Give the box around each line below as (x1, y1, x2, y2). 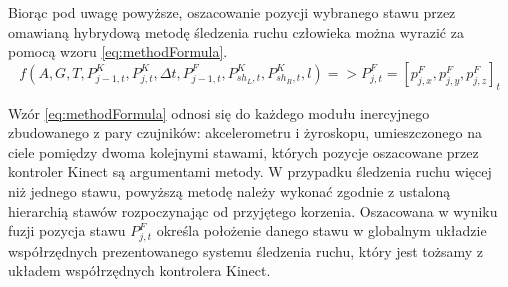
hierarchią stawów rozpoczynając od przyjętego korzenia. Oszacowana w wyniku (8, 200, 498, 221)
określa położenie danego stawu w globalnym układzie (156, 220, 487, 241)
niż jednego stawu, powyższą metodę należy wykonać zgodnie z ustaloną (8, 180, 451, 201)
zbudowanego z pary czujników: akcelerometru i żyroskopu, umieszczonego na (8, 122, 482, 143)
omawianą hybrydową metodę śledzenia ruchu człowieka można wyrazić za (8, 21, 464, 42)
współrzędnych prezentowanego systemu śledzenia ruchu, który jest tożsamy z (8, 240, 484, 261)
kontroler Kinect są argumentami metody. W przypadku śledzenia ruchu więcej (8, 161, 492, 182)
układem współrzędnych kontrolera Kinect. (8, 260, 271, 281)
